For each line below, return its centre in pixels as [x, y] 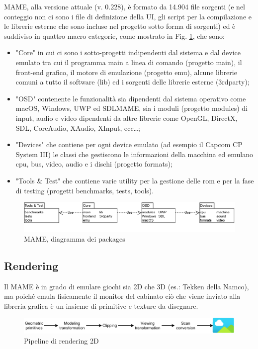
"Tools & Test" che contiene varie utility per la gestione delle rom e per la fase [135, 180]
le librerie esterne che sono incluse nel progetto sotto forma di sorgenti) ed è [120, 26]
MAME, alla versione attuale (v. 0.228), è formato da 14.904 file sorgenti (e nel [125, 6]
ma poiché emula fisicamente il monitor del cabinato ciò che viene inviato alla [122, 296]
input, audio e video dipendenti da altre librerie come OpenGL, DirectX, [127, 118]
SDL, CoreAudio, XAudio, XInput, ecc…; [78, 128]
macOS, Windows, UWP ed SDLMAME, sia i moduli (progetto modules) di [131, 108]
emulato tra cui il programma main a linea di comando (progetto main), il [129, 62]
